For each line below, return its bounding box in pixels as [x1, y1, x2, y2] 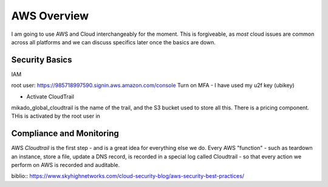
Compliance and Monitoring [11, 128, 120, 139]
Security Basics [11, 55, 72, 65]
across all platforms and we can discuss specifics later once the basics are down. [11, 38, 216, 46]
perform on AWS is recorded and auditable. [11, 161, 120, 169]
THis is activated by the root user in [11, 112, 100, 120]
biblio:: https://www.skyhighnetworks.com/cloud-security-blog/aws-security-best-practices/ [11, 172, 245, 180]
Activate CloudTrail [26, 93, 74, 100]
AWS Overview [11, 9, 89, 22]
